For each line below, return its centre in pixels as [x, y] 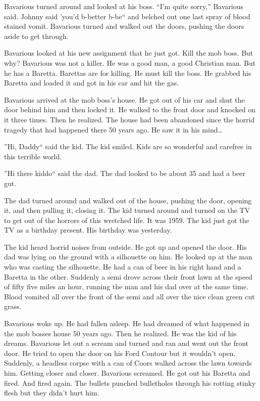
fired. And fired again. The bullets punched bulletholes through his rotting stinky [130, 383]
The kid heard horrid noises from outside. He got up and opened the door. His [125, 247]
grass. [13, 306]
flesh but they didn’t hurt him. [52, 393]
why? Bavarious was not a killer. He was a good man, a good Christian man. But [130, 62]
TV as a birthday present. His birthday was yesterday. [88, 230]
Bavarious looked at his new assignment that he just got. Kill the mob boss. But [129, 53]
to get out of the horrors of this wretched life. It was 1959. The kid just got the [127, 220]
